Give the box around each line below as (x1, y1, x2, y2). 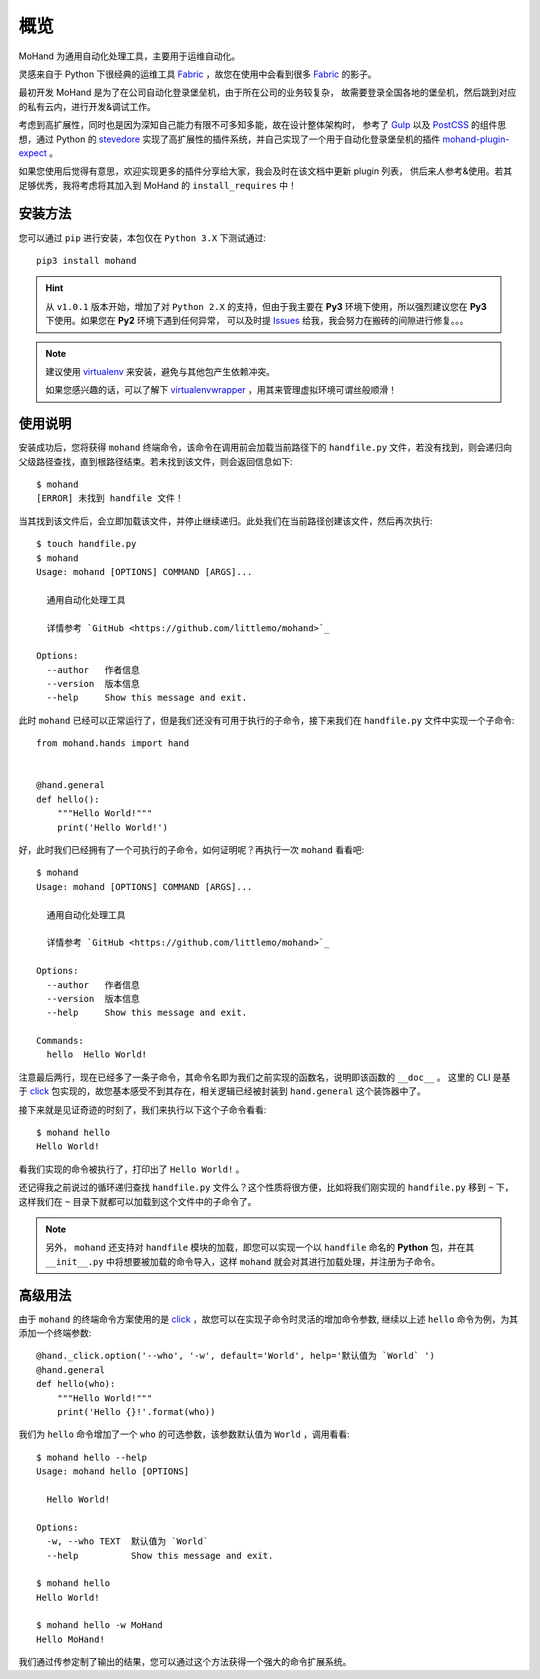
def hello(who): (36, 1378, 116, 1390)
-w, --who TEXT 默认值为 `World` (46, 1536, 209, 1547)
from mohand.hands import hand (36, 738, 190, 749)
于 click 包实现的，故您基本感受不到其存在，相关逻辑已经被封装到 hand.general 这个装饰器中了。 (18, 1085, 427, 1097)
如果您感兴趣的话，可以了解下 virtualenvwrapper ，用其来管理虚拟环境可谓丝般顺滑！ (45, 384, 397, 396)
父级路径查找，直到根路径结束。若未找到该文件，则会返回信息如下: (18, 455, 294, 467)
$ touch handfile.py (36, 538, 137, 550)
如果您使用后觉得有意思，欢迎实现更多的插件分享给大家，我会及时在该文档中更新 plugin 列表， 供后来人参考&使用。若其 (18, 165, 513, 177)
